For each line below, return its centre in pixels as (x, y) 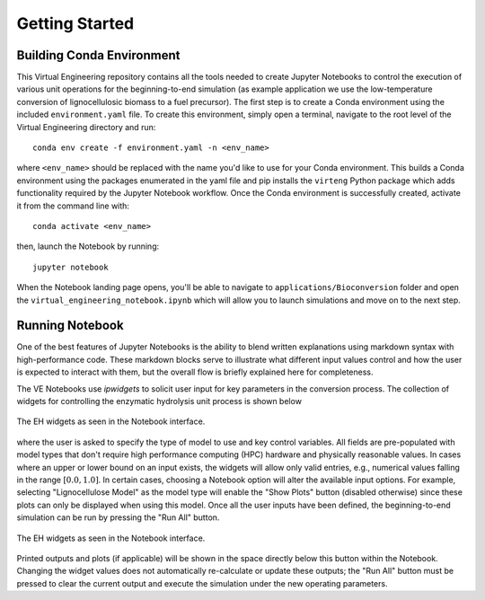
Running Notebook (71, 326)
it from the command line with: (73, 206)
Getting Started (75, 23)
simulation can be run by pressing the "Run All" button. (118, 517)
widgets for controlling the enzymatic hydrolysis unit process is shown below (159, 401)
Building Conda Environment (98, 55)
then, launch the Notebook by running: (88, 246)
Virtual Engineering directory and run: (86, 127)
